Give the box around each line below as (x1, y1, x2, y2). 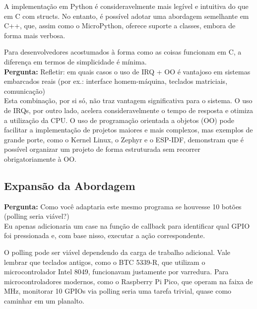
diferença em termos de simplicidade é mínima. (4, 56, 147, 66)
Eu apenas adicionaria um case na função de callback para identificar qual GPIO (4, 220, 250, 231)
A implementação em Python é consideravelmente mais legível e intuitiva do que (4, 1, 249, 11)
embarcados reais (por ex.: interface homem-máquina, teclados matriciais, (4, 76, 228, 86)
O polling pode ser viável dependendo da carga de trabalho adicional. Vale (4, 247, 231, 257)
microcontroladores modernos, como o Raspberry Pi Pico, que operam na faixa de (4, 276, 253, 286)
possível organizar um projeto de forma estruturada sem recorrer (4, 144, 200, 154)
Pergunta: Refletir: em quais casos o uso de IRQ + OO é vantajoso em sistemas (4, 66, 251, 76)
